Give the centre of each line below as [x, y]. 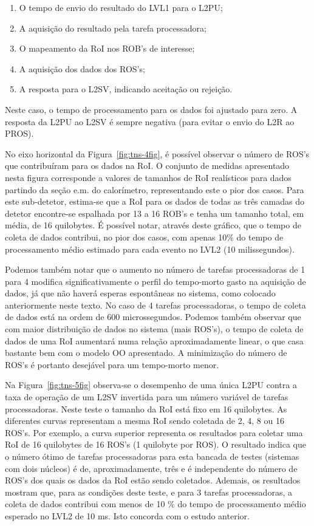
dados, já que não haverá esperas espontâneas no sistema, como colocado [140, 293]
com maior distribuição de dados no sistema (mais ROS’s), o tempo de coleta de [154, 329]
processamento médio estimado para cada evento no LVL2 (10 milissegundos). [150, 249]
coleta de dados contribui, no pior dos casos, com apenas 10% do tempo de [144, 237]
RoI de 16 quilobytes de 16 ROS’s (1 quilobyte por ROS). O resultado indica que [155, 444]
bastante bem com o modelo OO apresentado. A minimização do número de [146, 353]
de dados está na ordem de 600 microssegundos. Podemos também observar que [153, 317]
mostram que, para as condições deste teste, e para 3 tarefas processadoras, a [148, 492]
